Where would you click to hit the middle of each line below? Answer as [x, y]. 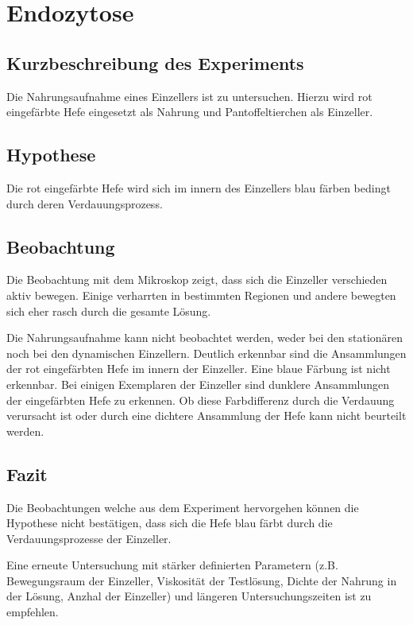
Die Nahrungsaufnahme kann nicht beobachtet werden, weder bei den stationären [205, 338]
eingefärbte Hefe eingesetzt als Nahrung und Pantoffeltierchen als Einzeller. [190, 112]
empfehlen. [33, 612]
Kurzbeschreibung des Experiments [155, 62]
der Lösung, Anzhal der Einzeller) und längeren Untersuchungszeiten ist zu [189, 596]
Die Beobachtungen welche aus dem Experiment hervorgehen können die [183, 507]
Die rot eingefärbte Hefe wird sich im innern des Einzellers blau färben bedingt [199, 187]
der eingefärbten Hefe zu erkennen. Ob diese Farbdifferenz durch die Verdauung [201, 400]
